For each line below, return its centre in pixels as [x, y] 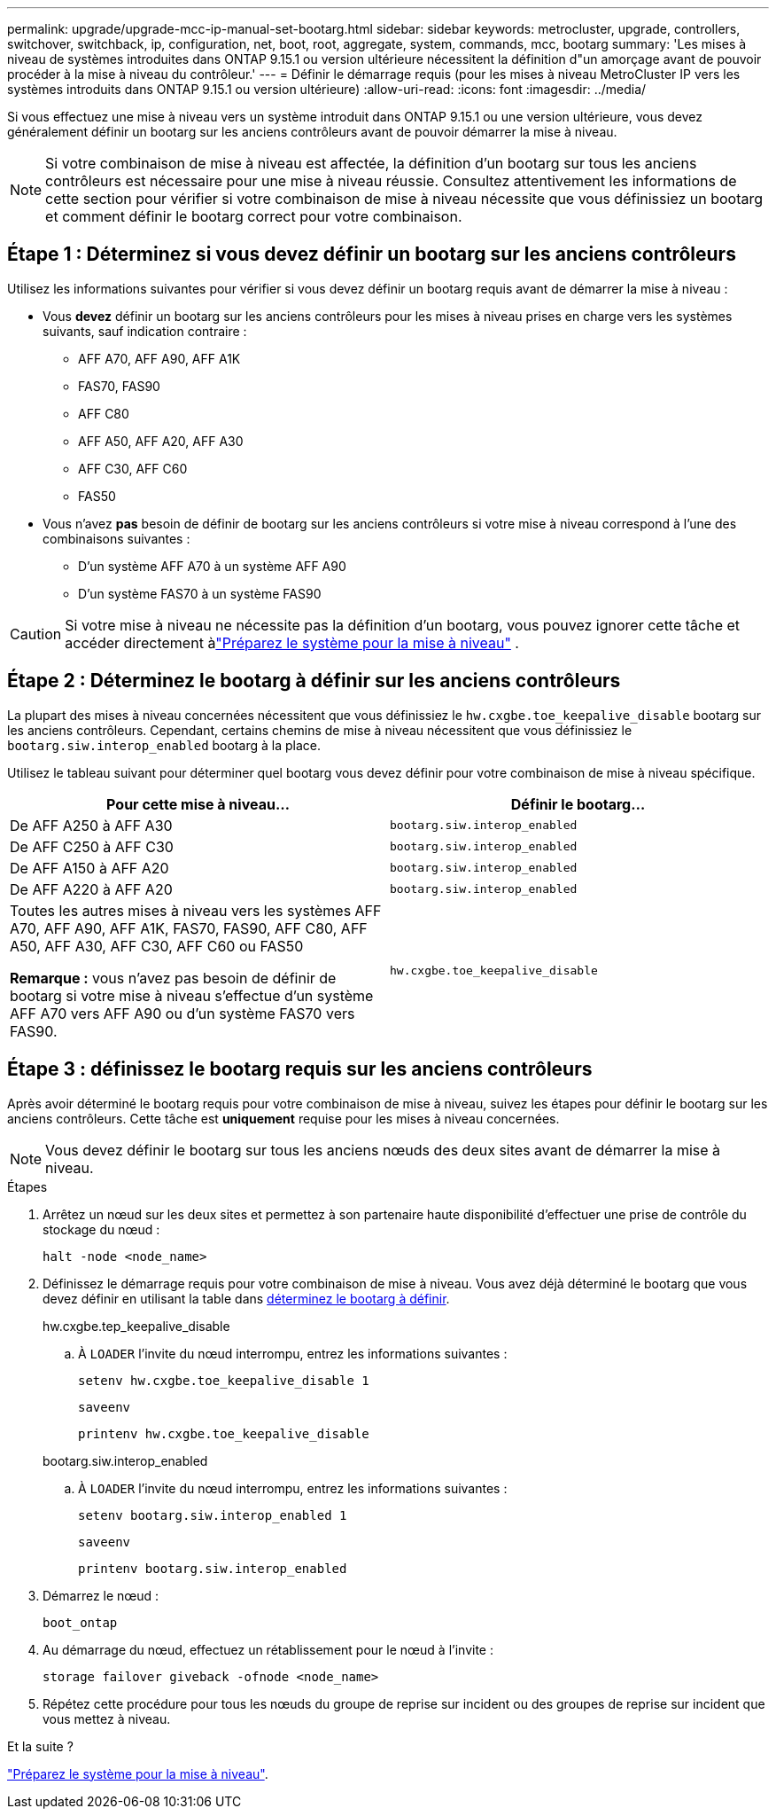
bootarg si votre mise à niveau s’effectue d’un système [192, 995]
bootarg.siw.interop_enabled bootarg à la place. [164, 745]
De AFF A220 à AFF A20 [91, 889]
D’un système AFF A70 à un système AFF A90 [212, 566]
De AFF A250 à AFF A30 [91, 825]
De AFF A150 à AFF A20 [89, 868]
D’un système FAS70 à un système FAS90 [200, 593]
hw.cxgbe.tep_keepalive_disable [136, 1326]
